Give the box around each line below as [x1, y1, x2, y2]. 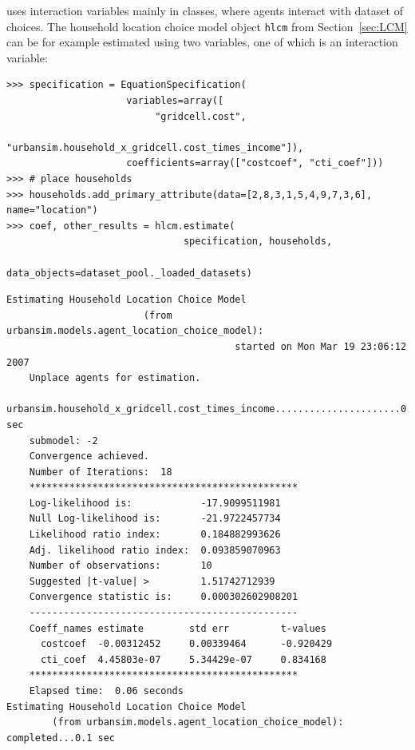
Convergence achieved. [29, 450, 149, 462]
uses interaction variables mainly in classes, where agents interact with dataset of [6, 2, 403, 18]
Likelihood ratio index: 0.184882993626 [29, 529, 281, 541]
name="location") [6, 204, 98, 216]
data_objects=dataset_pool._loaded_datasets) [6, 267, 252, 279]
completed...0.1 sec [6, 732, 116, 744]
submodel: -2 [29, 435, 98, 446]
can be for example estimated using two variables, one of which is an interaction [6, 34, 398, 50]
